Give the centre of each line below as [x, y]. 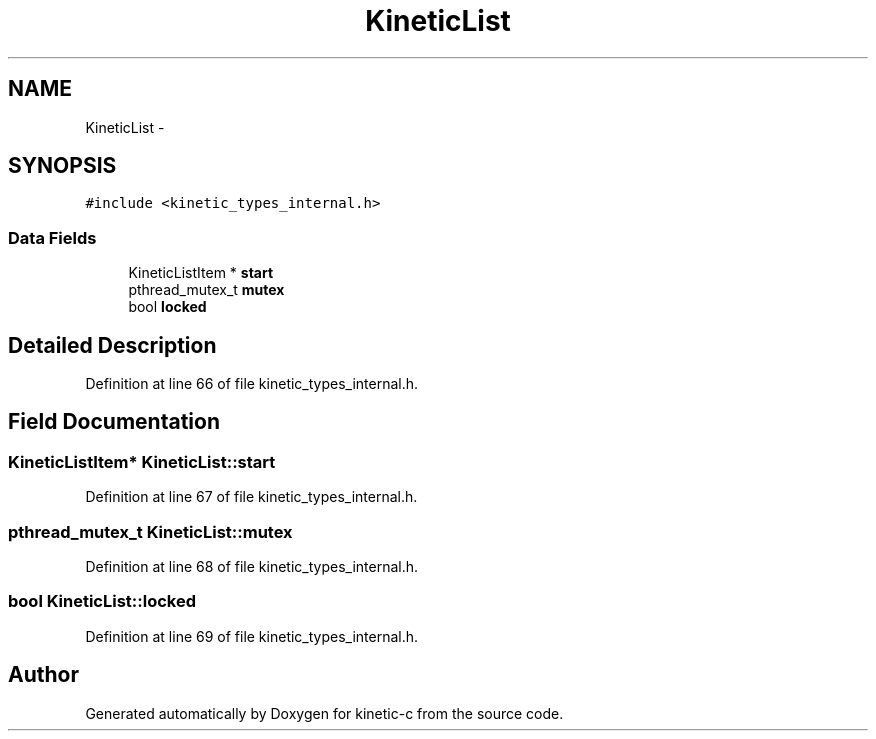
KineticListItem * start [201, 273]
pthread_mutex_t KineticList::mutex [150, 531]
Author [43, 675]
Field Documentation [114, 422]
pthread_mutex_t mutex [206, 290]
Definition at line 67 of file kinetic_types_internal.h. [251, 497]
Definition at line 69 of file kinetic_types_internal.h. [252, 636]
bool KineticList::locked [102, 601]
